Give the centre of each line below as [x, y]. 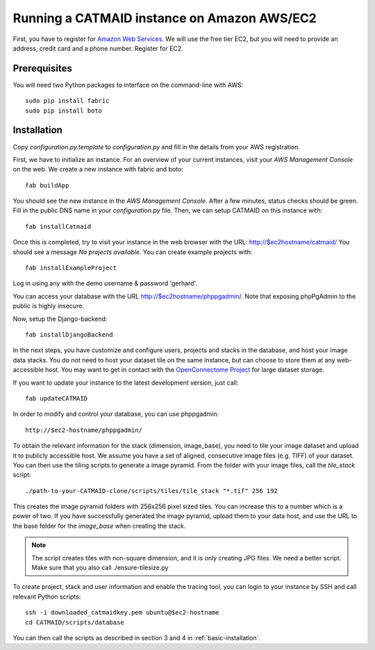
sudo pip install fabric [67, 101]
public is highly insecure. [49, 306]
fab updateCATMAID [57, 398]
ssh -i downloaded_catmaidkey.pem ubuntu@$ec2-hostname [122, 612]
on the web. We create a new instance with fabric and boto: [98, 169]
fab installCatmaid [58, 226]
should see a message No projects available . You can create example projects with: [133, 252]
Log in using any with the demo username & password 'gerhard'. [105, 283]
